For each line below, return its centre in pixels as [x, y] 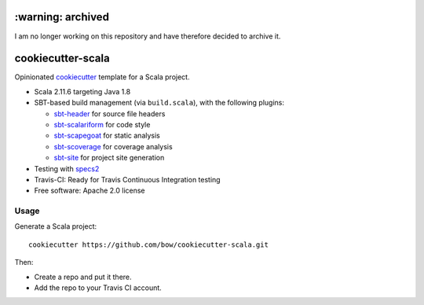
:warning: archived [62, 17]
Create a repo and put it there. [83, 277]
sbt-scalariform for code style [102, 124]
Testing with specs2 [67, 168]
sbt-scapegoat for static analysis [107, 136]
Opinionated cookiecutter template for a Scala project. [102, 77]
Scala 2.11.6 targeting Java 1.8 [82, 91]
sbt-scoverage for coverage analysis [113, 146]
